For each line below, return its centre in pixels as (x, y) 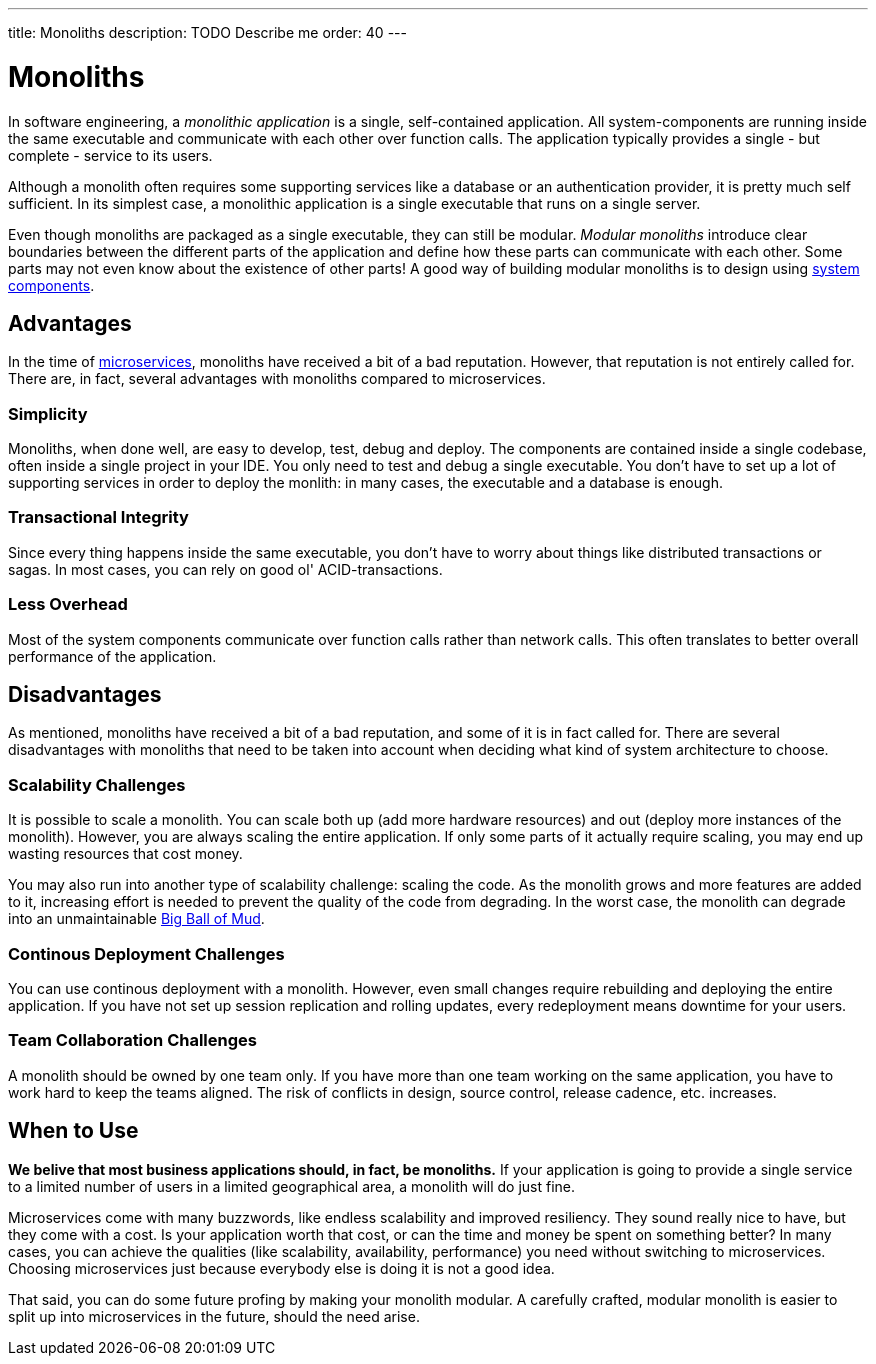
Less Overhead (68, 604)
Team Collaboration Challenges (132, 1040)
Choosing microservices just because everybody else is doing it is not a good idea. (281, 1268)
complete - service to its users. (110, 155)
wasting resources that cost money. (125, 854)
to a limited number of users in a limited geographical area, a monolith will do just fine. (292, 1186)
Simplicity (48, 413)
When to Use (73, 1131)
